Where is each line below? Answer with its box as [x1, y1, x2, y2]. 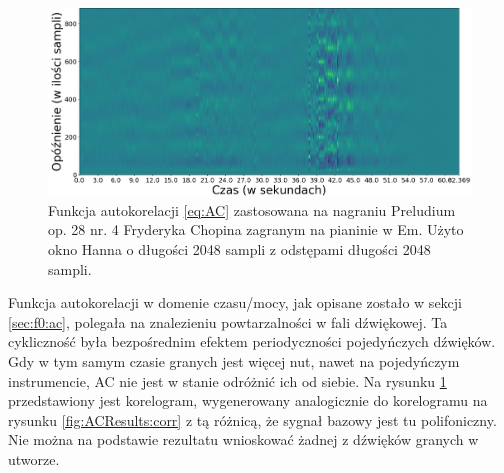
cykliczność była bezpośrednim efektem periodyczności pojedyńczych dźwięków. [8, 331, 496, 352]
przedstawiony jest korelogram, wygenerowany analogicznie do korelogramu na [8, 390, 488, 411]
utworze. [8, 448, 60, 469]
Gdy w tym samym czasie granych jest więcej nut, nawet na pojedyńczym [8, 350, 460, 371]
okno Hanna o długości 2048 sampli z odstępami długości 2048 [48, 238, 431, 259]
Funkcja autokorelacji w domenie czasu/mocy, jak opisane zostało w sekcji [8, 292, 462, 313]
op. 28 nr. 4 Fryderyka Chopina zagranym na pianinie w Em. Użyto [48, 219, 464, 240]
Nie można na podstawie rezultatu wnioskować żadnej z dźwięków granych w [8, 429, 479, 450]
